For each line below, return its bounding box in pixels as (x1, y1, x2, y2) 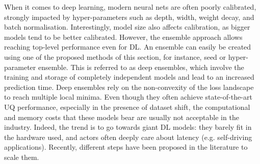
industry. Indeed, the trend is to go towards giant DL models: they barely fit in (4, 122, 252, 132)
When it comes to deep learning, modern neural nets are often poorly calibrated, (4, 2, 256, 12)
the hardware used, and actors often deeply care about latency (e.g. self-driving (4, 131, 252, 142)
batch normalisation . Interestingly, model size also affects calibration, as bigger (4, 21, 250, 32)
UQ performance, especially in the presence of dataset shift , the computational (4, 101, 250, 112)
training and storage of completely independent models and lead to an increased (4, 72, 254, 82)
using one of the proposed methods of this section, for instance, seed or (4, 51, 226, 62)
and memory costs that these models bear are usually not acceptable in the (4, 111, 239, 122)
